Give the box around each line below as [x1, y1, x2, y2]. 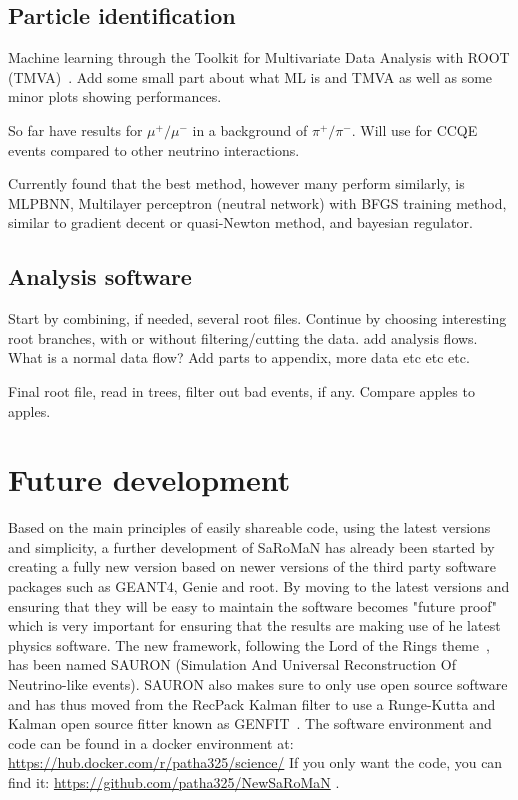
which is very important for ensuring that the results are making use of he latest [8, 615, 501, 636]
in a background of [192, 119, 308, 140]
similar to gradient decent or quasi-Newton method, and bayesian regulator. [8, 212, 473, 233]
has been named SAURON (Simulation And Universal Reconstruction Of [8, 654, 456, 675]
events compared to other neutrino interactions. [8, 139, 300, 160]
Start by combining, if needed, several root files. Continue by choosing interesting [8, 308, 507, 329]
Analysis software [8, 261, 192, 292]
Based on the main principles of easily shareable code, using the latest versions [8, 517, 491, 538]
